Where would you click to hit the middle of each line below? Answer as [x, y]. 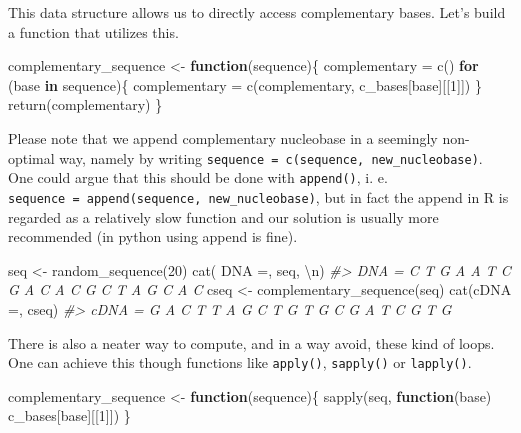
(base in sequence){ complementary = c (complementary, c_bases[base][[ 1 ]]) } [245, 84]
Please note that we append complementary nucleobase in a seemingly [223, 137]
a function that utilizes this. [93, 31]
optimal [31, 157]
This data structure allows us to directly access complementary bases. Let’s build [257, 12]
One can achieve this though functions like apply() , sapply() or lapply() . [240, 362]
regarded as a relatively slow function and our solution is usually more [223, 216]
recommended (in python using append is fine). [153, 236]
